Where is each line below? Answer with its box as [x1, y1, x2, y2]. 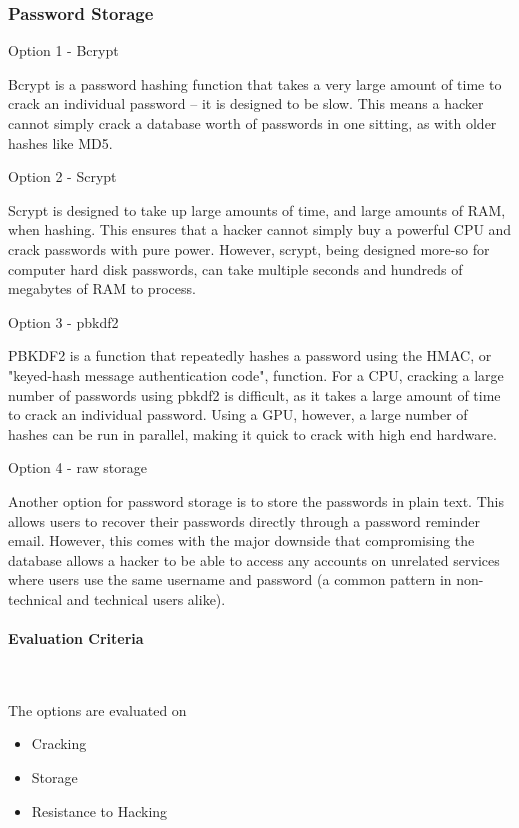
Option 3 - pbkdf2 [8, 311, 119, 332]
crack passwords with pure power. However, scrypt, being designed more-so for [8, 238, 490, 259]
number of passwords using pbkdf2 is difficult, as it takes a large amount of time [8, 384, 501, 405]
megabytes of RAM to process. [8, 278, 196, 299]
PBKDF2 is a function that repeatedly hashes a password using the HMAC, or [8, 345, 492, 366]
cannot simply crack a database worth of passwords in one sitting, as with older [8, 113, 497, 133]
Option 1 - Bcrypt [8, 40, 119, 61]
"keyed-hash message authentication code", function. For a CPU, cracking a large [8, 364, 504, 385]
